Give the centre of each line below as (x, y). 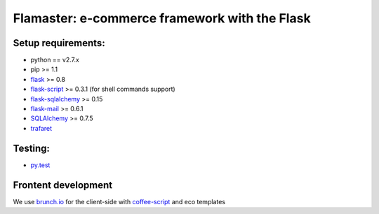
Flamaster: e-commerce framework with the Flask (162, 18)
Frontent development (62, 185)
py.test (40, 165)
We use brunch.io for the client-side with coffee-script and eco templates (119, 201)
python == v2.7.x (55, 60)
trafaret (41, 128)
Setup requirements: (59, 43)
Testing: (32, 148)
